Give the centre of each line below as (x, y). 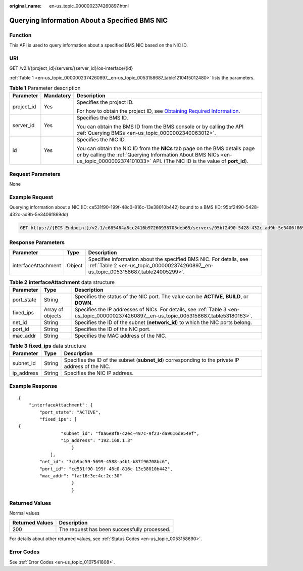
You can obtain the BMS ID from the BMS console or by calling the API (160, 127)
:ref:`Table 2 (103, 266)
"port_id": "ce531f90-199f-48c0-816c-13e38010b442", (106, 469)
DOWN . (84, 303)
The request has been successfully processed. (115, 529)
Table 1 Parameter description (45, 88)
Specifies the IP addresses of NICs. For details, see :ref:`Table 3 (150, 309)
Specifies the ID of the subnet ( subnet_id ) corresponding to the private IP (151, 360)
